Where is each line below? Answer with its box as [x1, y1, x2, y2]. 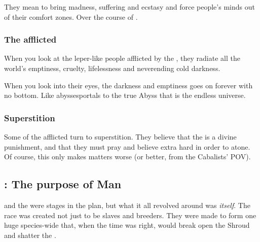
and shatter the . [4, 229, 56, 240]
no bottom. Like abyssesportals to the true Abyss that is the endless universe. [4, 90, 246, 100]
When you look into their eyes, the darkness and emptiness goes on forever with [4, 80, 253, 90]
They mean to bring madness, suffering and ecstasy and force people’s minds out [4, 2, 255, 12]
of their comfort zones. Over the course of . [4, 11, 138, 22]
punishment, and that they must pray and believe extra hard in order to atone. [4, 141, 250, 152]
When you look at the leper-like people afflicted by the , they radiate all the [4, 53, 240, 63]
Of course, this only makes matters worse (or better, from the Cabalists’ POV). [4, 151, 251, 162]
